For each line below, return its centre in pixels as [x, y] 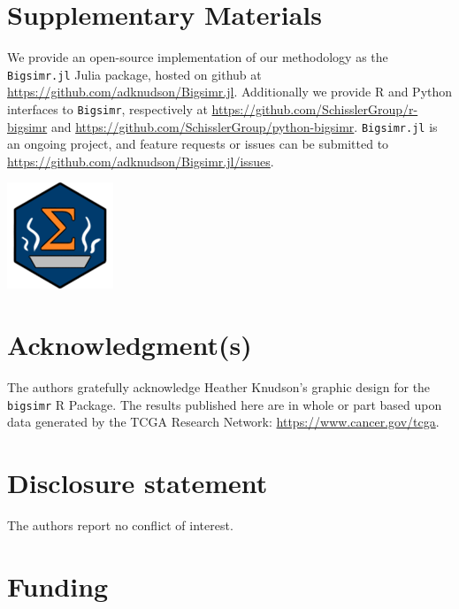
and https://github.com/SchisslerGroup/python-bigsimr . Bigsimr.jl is [244, 126]
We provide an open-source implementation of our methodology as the [198, 57]
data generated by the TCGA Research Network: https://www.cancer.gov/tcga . [223, 422]
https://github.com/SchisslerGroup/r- [315, 108]
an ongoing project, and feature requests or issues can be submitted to [198, 144]
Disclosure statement [138, 483]
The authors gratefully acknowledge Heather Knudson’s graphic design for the [219, 387]
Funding [58, 586]
